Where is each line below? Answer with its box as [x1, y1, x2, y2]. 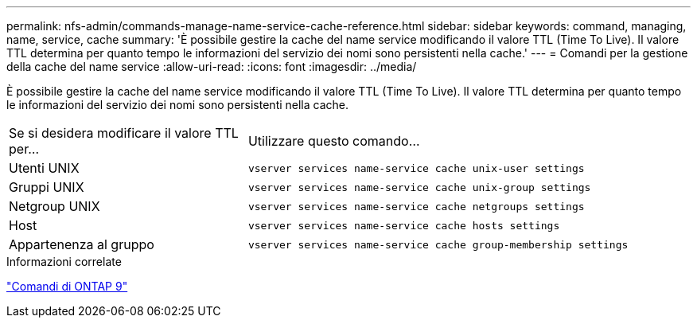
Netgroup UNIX [9, 198, 100, 214]
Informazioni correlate [6, 255, 122, 268]
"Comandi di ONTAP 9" [6, 279, 128, 293]
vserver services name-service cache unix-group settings [247, 181, 591, 193]
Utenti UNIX [9, 160, 80, 176]
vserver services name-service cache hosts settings [247, 219, 560, 232]
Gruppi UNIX [9, 179, 84, 195]
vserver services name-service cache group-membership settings [247, 238, 629, 251]
